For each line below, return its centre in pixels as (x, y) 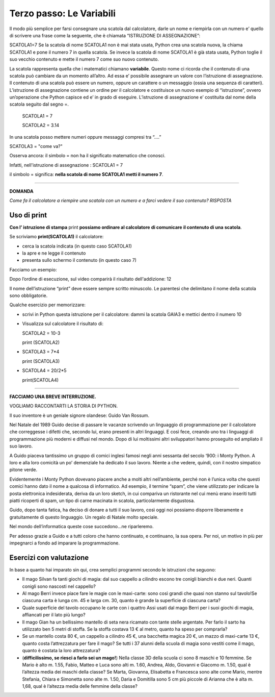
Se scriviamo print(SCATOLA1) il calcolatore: (57, 237)
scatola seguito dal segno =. (39, 104)
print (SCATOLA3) (41, 361)
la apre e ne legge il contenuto (54, 253)
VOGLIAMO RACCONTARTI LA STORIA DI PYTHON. (64, 406)
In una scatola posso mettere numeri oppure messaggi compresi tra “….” (85, 137)
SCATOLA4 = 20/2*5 (44, 370)
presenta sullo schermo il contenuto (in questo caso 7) (79, 260)
